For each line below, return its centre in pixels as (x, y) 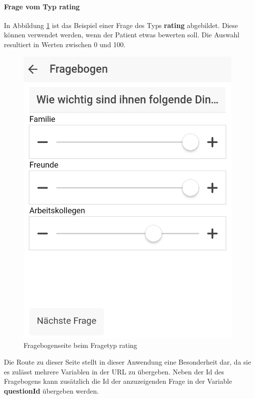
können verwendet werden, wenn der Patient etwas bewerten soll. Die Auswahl (122, 35)
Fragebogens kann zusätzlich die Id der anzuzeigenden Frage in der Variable (118, 381)
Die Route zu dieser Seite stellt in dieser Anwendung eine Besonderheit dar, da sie (127, 361)
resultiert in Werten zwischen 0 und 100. (65, 44)
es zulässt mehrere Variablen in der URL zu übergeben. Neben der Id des (114, 371)
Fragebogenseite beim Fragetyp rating (80, 345)
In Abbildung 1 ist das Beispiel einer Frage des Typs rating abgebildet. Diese (121, 25)
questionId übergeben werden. (51, 390)
